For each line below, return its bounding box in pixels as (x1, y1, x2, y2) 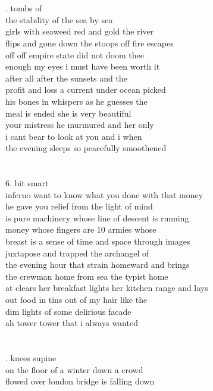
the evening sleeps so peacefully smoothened (5, 142, 167, 154)
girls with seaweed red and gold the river (5, 25, 154, 37)
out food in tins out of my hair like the (5, 293, 148, 306)
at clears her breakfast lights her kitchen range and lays (5, 281, 208, 294)
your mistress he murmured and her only (5, 118, 154, 131)
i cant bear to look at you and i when (5, 130, 142, 142)
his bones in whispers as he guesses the (5, 95, 148, 107)
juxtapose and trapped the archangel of (5, 246, 149, 259)
